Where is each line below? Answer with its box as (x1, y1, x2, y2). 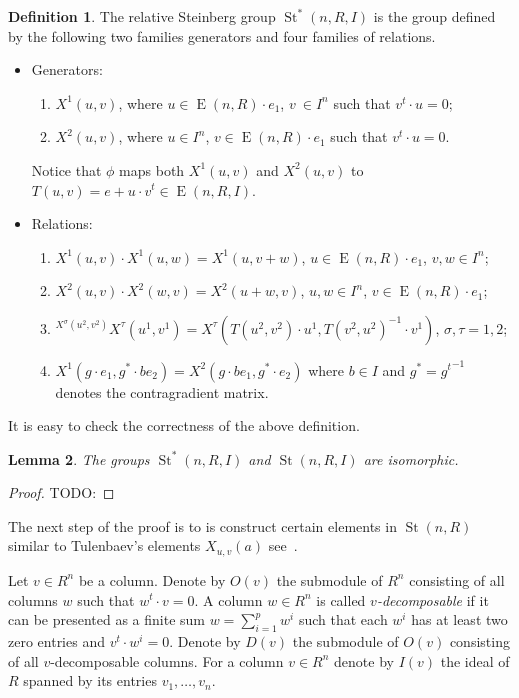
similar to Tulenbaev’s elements (8, 535, 201, 556)
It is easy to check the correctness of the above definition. (8, 415, 360, 436)
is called (316, 589, 366, 610)
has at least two (411, 609, 508, 630)
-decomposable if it (376, 589, 489, 610)
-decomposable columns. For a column (50, 650, 284, 671)
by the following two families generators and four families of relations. (8, 25, 436, 46)
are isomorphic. (363, 448, 459, 469)
